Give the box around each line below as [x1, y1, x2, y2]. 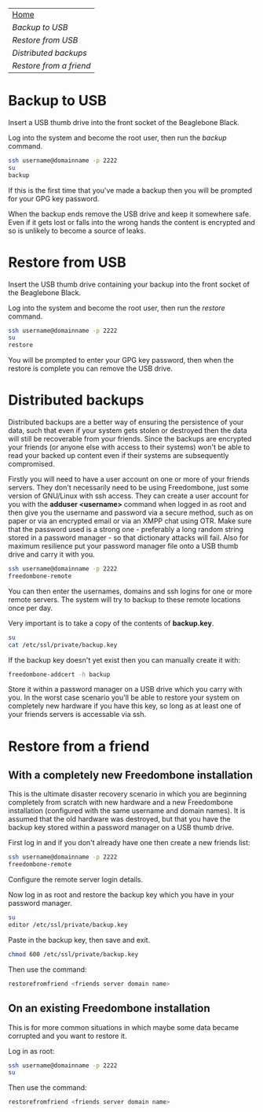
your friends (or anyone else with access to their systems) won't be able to [8, 442, 250, 452]
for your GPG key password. [8, 194, 100, 203]
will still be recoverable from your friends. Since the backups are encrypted [8, 434, 252, 444]
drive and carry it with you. [8, 550, 96, 560]
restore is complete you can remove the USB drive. [8, 364, 173, 373]
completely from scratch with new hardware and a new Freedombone [8, 798, 233, 807]
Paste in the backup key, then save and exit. [8, 935, 151, 944]
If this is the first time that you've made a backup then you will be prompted [8, 185, 253, 195]
